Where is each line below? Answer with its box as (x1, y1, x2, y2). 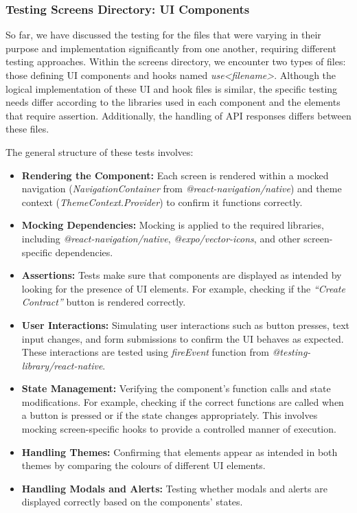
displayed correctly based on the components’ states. (21, 494, 243, 509)
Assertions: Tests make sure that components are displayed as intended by (21, 268, 342, 282)
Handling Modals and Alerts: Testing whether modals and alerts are (21, 481, 327, 495)
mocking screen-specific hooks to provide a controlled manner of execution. (21, 422, 336, 436)
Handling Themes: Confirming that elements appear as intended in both (21, 444, 338, 459)
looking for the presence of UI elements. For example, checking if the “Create (21, 281, 345, 295)
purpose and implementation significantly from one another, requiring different (5, 41, 336, 55)
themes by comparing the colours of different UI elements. (21, 458, 266, 472)
